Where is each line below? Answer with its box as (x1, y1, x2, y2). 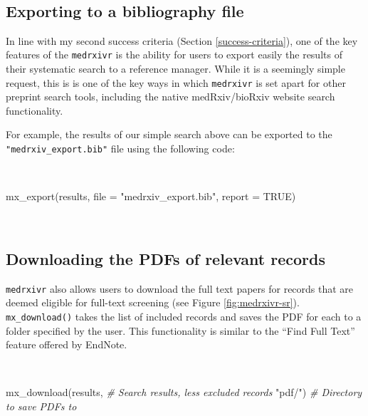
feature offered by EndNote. (6, 337, 127, 352)
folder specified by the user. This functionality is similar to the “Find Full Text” (6, 323, 355, 338)
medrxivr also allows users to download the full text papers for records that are (6, 281, 354, 296)
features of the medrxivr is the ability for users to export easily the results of (6, 47, 342, 62)
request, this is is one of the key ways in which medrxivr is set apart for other (6, 75, 346, 90)
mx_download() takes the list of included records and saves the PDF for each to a (6, 308, 362, 323)
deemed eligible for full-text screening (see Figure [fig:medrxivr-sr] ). (6, 295, 300, 310)
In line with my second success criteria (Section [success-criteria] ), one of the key (6, 33, 358, 48)
